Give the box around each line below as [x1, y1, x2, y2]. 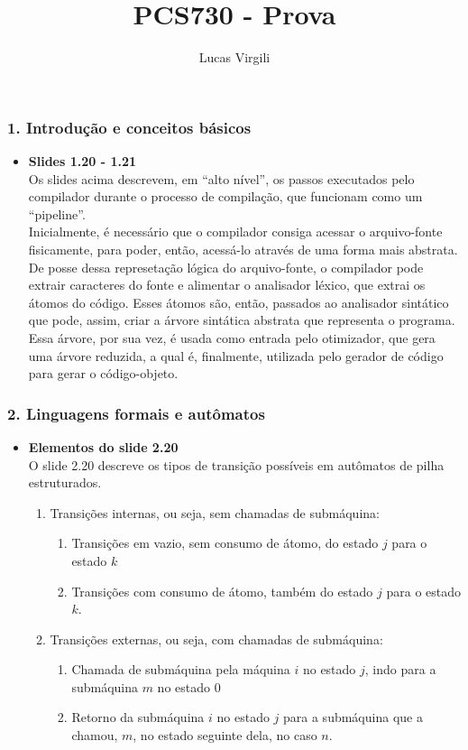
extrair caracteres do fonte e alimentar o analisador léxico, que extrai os [28, 275, 426, 294]
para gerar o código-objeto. [28, 364, 179, 383]
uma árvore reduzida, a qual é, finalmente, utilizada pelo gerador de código [28, 346, 444, 365]
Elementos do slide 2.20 [28, 437, 179, 456]
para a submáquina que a [283, 708, 423, 727]
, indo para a [364, 660, 436, 679]
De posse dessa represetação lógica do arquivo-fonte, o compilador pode [28, 257, 424, 276]
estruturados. [28, 473, 102, 492]
